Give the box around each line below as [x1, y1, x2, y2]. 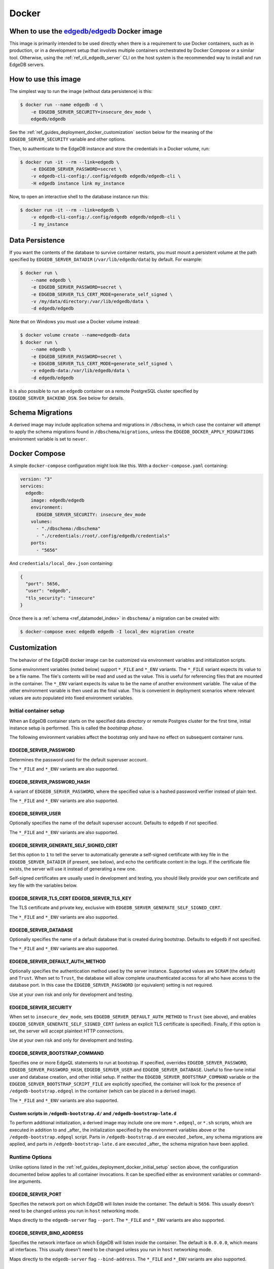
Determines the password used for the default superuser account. [9, 756, 148, 762]
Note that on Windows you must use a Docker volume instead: [9, 319, 140, 325]
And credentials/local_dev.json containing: [9, 560, 114, 566]
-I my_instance [30, 221, 68, 227]
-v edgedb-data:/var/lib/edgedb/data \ [30, 368, 130, 374]
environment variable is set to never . [9, 436, 87, 442]
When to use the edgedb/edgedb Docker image [9, 27, 162, 36]
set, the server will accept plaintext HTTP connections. [9, 1028, 124, 1034]
